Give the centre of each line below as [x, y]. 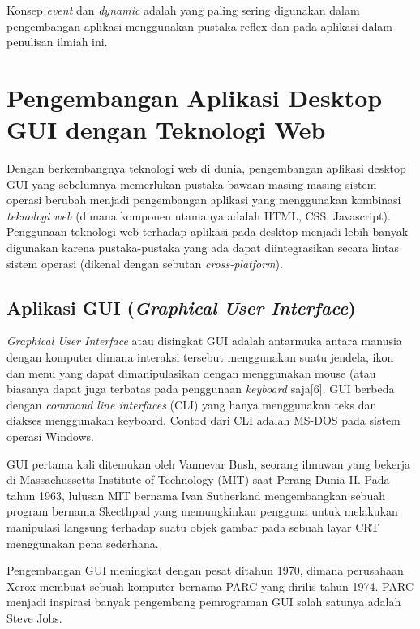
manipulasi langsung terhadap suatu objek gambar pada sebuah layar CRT [193, 526]
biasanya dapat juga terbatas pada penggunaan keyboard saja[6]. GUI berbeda [201, 389]
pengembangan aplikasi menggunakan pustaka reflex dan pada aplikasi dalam [199, 26]
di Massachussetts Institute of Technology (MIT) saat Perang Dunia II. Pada [198, 479]
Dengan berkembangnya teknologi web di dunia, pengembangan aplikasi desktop [206, 168]
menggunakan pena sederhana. [83, 543]
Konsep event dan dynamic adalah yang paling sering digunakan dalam [183, 10]
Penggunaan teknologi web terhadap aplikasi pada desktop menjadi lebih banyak [208, 231]
